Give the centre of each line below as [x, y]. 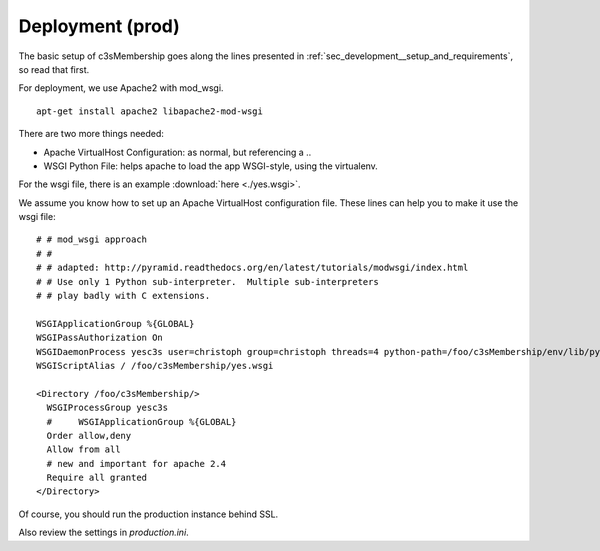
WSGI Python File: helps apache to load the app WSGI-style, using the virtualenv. [211, 166]
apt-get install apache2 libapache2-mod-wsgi [150, 111]
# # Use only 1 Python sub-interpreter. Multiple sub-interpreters [207, 281]
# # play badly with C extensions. [123, 296]
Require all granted [97, 478]
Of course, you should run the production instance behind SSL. [148, 514]
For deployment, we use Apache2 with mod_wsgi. [121, 88]
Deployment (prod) [99, 26]
